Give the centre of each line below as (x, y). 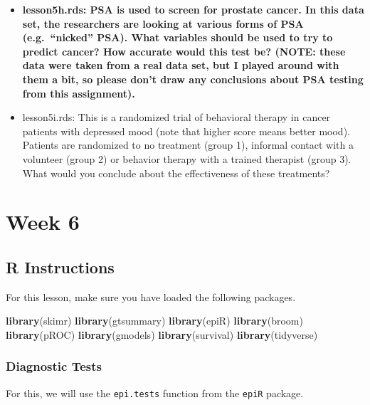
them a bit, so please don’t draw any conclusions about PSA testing (193, 79)
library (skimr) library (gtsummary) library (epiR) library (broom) (154, 321)
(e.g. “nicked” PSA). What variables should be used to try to (178, 37)
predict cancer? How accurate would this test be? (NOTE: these (184, 51)
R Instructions (60, 267)
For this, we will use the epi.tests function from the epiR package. (155, 393)
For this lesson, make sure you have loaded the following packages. (151, 296)
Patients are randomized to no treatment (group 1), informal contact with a (188, 145)
